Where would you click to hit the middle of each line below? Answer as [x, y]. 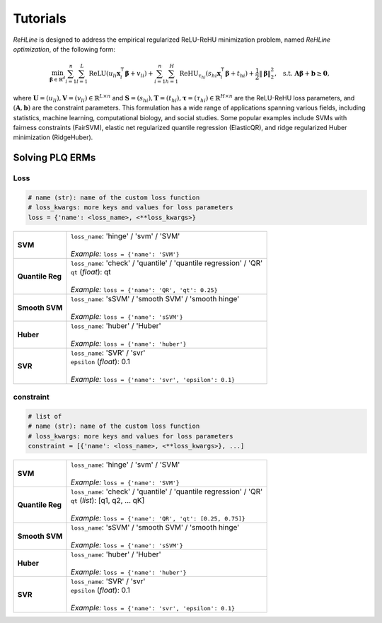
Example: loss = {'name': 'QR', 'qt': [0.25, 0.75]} [158, 518]
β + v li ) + [139, 74]
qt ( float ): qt [91, 272]
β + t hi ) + [240, 74]
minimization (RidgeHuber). [53, 137]
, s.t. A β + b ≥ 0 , [302, 74]
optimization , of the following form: [64, 49]
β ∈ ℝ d [58, 79]
